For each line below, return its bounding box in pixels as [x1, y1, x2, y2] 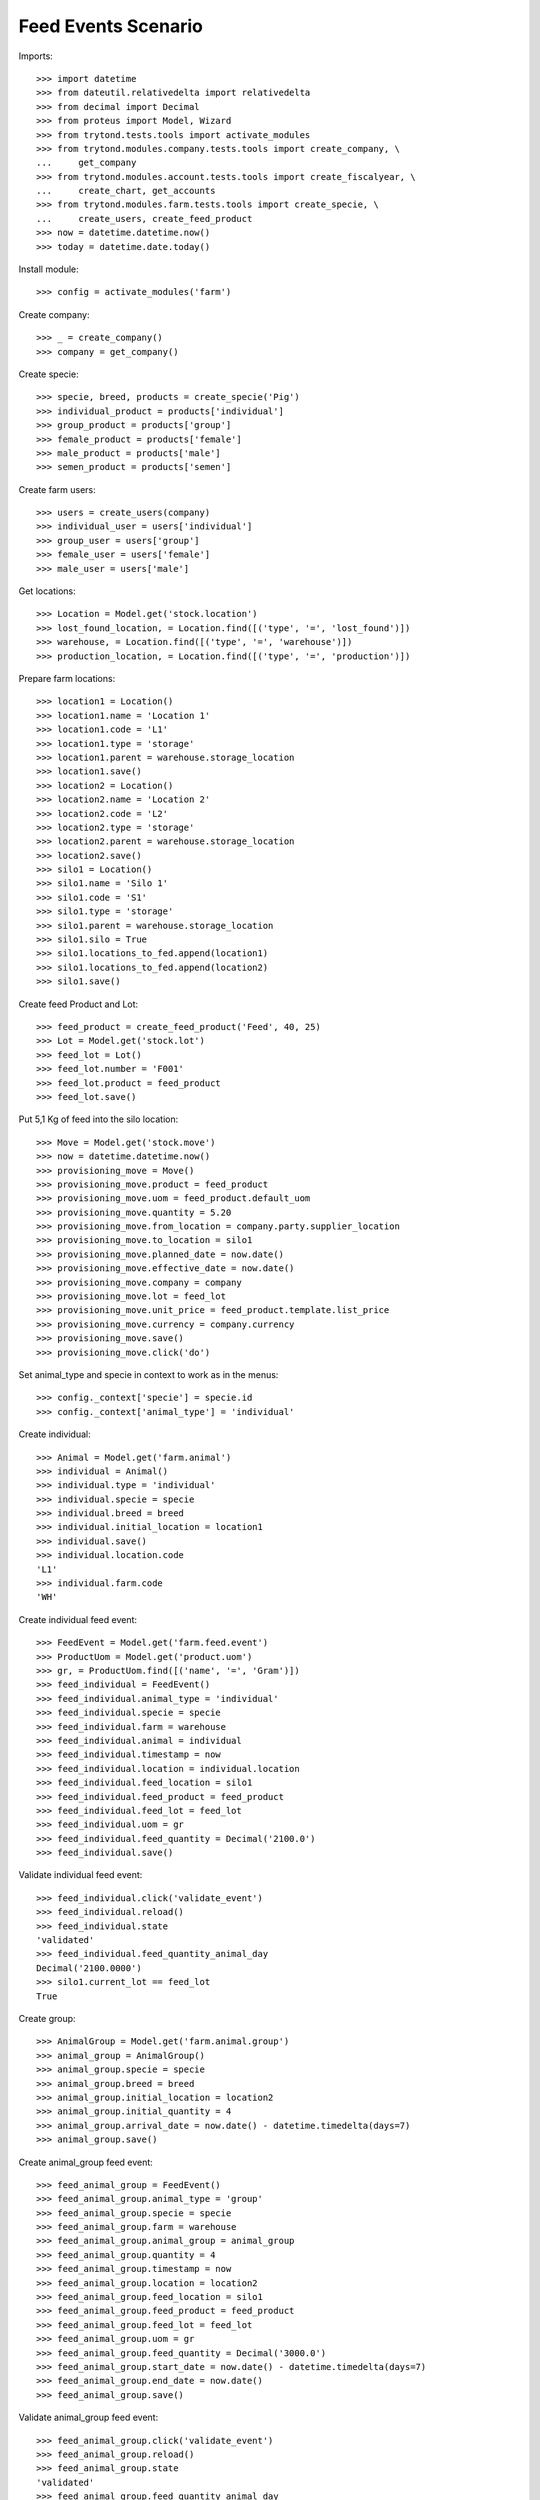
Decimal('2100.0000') [36, 1962, 142, 1974]
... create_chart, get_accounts [36, 185, 216, 197]
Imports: [18, 50, 54, 62]
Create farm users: [18, 483, 97, 495]
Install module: [18, 263, 79, 275]
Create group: [18, 2012, 76, 2024]
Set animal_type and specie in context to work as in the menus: [18, 1368, 279, 1380]
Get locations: [18, 585, 76, 597]
